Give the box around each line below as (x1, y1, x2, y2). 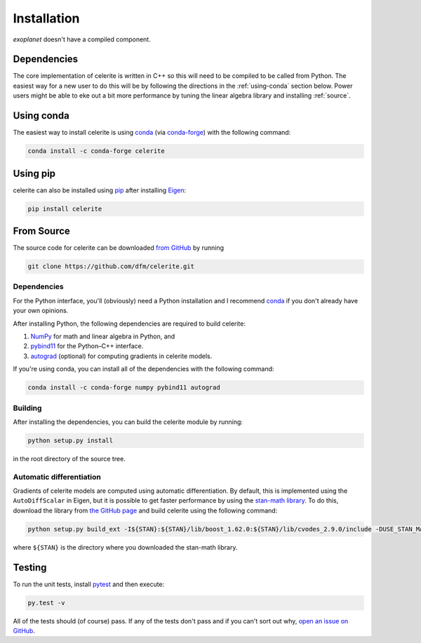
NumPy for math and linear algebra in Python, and (30, 332, 175, 340)
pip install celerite (27, 204, 102, 213)
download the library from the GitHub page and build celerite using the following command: (13, 506, 278, 515)
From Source (13, 225, 70, 237)
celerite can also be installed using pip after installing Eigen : (13, 186, 187, 194)
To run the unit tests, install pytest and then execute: (13, 580, 165, 588)
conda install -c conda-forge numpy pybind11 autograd (27, 383, 220, 392)
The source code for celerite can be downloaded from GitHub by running (13, 244, 225, 252)
